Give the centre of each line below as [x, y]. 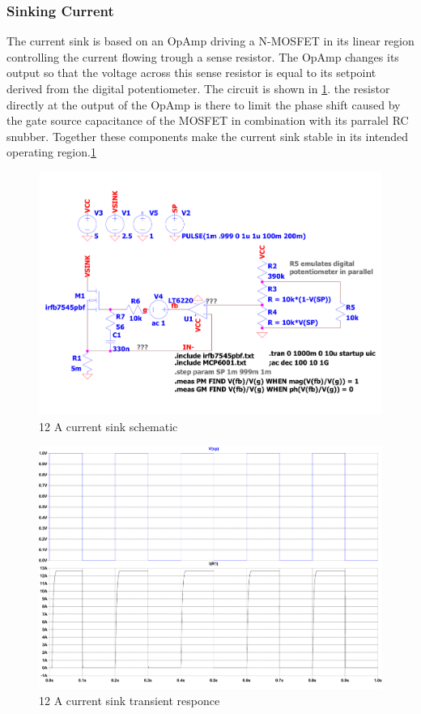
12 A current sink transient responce [130, 700]
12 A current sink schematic [108, 426]
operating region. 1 [51, 152]
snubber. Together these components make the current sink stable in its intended [208, 136]
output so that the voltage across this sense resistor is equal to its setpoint [191, 73]
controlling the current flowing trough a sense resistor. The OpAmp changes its [203, 56]
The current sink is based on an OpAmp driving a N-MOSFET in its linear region [210, 41]
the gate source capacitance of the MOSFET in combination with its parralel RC [208, 120]
